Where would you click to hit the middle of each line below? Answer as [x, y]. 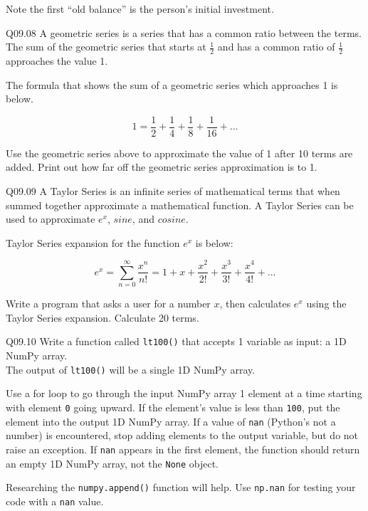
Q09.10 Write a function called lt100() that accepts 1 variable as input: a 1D [176, 341]
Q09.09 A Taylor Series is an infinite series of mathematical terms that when [173, 191]
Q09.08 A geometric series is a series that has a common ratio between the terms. [184, 32]
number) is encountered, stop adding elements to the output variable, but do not [182, 435]
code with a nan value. [55, 501]
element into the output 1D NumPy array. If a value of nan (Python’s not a [171, 421]
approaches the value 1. [57, 61]
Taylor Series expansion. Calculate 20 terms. [102, 317]
